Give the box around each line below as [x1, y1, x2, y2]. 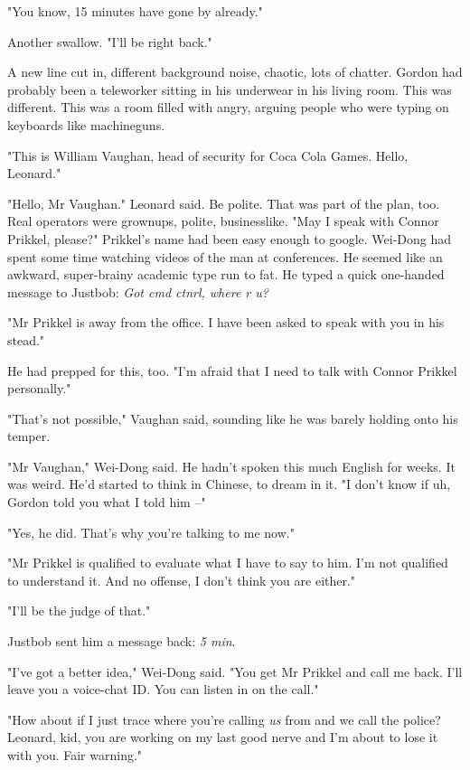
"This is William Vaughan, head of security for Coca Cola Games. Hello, [7, 146, 409, 164]
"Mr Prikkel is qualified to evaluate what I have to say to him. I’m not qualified [7, 553, 448, 572]
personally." [7, 379, 71, 398]
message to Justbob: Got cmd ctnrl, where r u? [7, 282, 268, 301]
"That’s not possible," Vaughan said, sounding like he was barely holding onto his [7, 408, 458, 427]
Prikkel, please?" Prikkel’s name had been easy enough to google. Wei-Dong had [7, 229, 452, 248]
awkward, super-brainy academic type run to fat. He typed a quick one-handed [7, 265, 445, 284]
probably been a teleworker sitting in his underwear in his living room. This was [7, 80, 452, 99]
